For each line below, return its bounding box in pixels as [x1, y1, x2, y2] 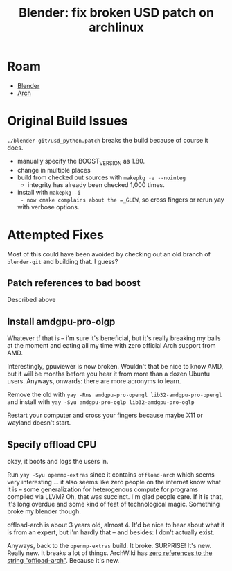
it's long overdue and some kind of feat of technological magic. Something [7, 500, 220, 509]
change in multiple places [17, 166, 91, 174]
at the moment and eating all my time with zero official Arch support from [7, 342, 216, 350]
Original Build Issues [7, 113, 128, 129]
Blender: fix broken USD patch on [18, 5, 215, 21]
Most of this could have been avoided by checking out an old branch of [7, 249, 211, 258]
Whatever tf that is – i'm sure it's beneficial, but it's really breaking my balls [7, 334, 221, 342]
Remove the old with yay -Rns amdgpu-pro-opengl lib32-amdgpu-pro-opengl [7, 390, 222, 399]
